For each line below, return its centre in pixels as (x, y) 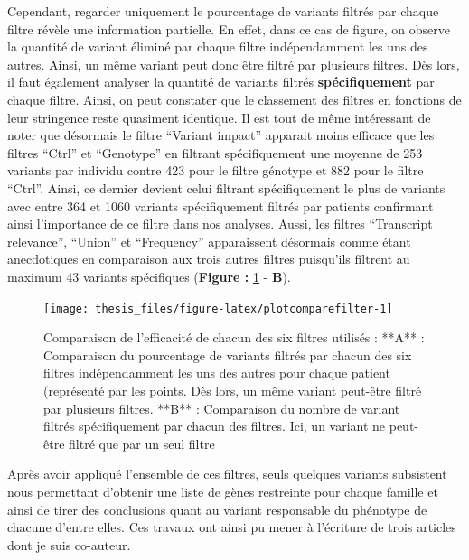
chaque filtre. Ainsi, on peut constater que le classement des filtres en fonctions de (234, 99)
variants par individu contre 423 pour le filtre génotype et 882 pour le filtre (216, 170)
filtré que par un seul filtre (142, 443)
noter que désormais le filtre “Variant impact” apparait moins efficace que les (221, 135)
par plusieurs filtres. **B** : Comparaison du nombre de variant (222, 408)
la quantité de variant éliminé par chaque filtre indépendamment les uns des (218, 47)
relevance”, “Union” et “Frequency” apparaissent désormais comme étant (209, 241)
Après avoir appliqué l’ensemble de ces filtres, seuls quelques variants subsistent (227, 474)
